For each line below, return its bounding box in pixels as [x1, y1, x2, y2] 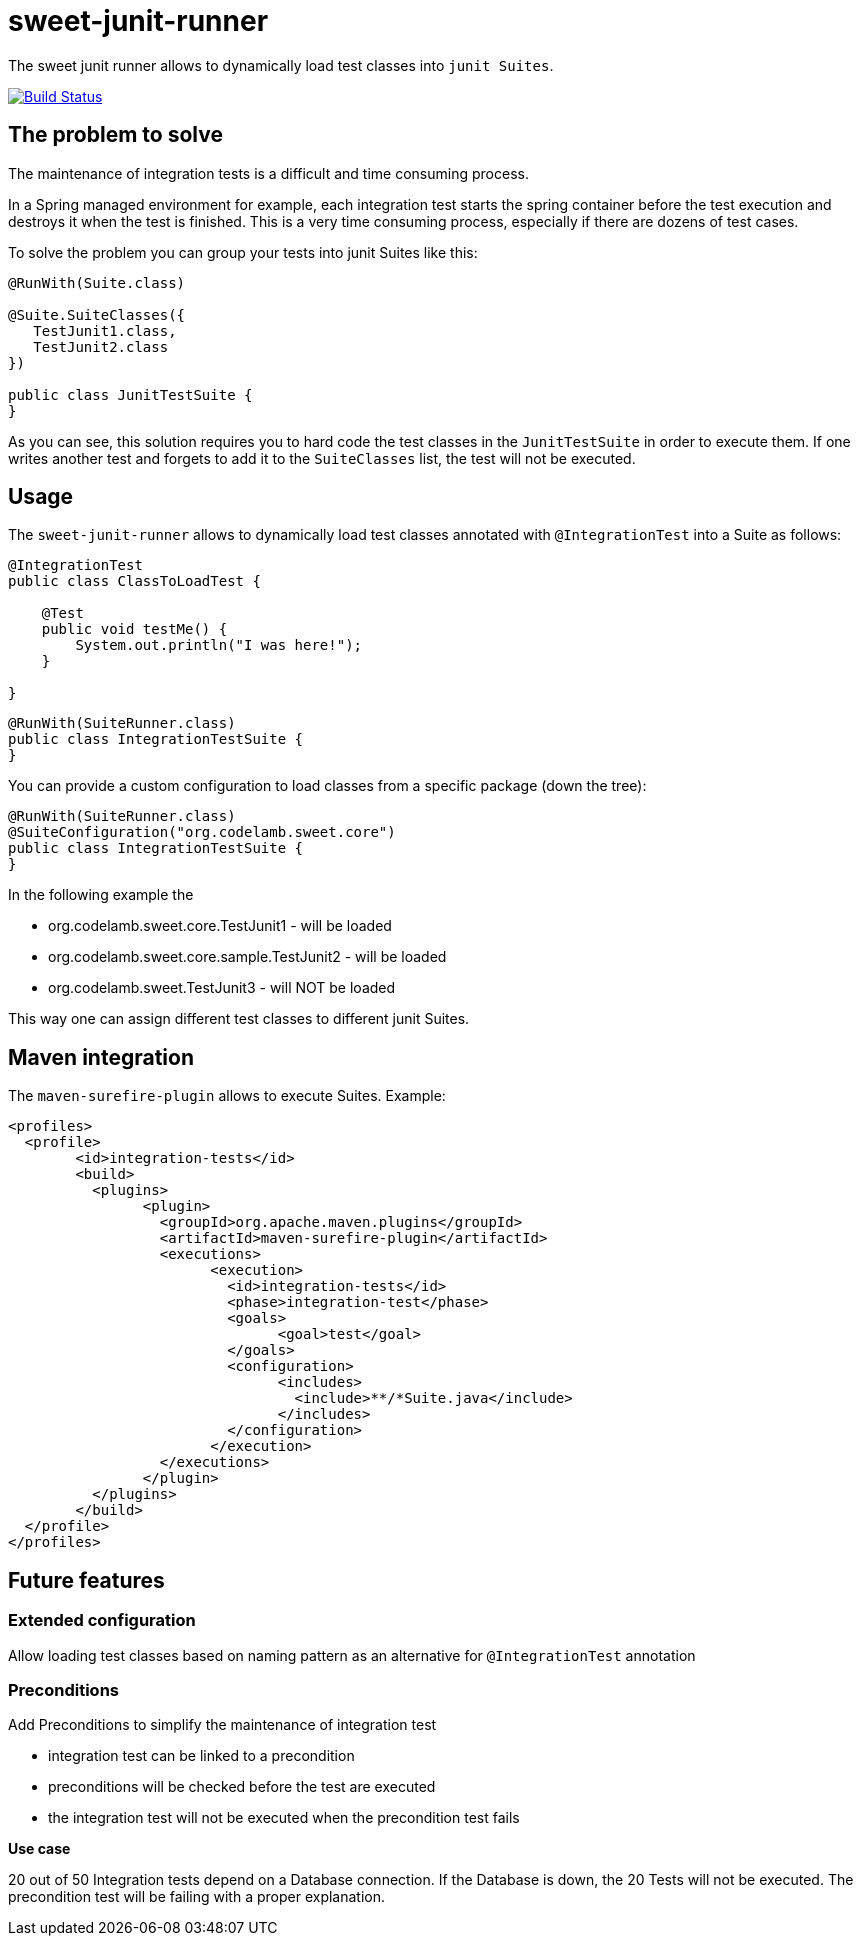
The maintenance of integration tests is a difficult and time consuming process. [8, 164, 529, 182]
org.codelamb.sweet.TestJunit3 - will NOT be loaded [48, 979, 396, 997]
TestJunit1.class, [33, 322, 177, 339]
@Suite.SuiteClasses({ [8, 306, 186, 323]
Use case [8, 1840, 71, 1858]
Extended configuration [8, 1610, 196, 1631]
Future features [8, 1567, 165, 1593]
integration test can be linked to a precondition [48, 1747, 355, 1765]
